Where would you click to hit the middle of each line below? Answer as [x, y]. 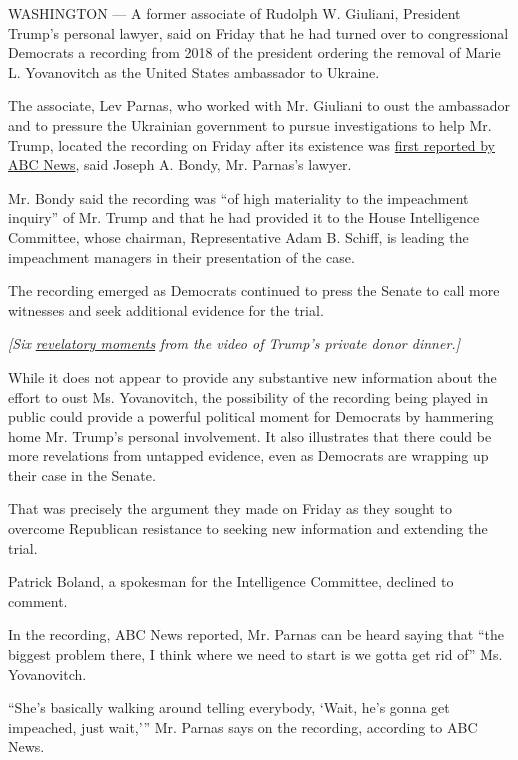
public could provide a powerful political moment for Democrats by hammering [251, 416]
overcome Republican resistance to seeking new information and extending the [248, 528]
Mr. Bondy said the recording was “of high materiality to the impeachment [238, 197]
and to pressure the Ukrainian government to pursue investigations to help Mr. [250, 124]
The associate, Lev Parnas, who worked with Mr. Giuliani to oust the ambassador [259, 105]
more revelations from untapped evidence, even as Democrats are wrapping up [248, 455]
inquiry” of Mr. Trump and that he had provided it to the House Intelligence [244, 217]
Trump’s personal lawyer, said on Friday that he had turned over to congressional [258, 32]
